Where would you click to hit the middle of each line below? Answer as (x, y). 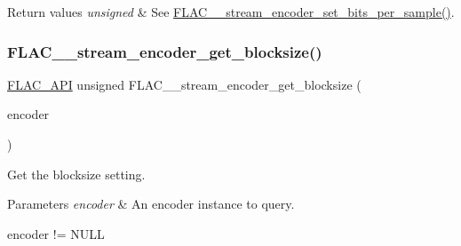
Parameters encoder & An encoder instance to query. (151, 204)
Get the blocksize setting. (76, 174)
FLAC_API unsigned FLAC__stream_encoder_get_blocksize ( (184, 84)
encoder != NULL (56, 233)
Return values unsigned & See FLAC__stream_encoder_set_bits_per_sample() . (231, 12)
